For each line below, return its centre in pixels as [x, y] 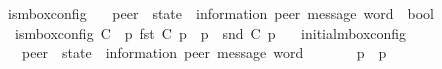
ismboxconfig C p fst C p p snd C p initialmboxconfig [210, 32]
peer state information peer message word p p [204, 52]
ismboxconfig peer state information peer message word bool [220, 13]
